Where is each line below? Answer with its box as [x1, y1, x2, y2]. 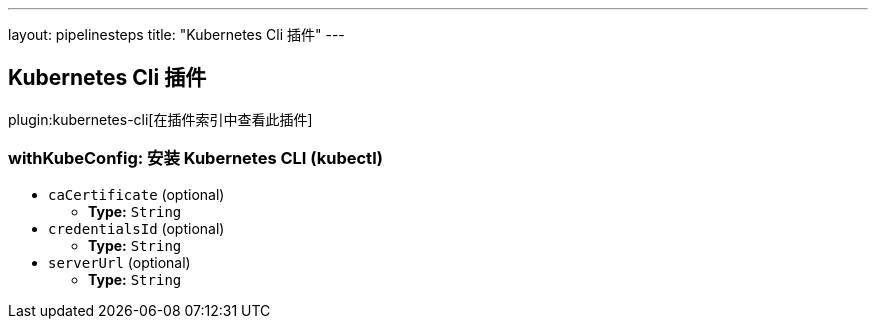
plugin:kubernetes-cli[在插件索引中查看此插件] [8, 110, 313, 128]
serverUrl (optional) [48, 253, 191, 271]
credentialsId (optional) [48, 219, 225, 237]
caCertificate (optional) [48, 185, 225, 203]
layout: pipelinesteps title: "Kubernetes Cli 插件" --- [8, 26, 345, 43]
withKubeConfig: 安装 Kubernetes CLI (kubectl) [8, 148, 384, 169]
